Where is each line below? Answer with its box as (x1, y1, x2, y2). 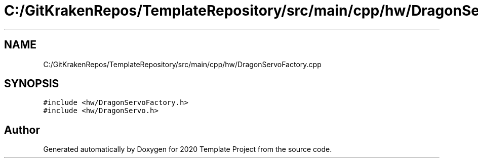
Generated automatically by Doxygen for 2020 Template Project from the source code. (43, 145, 332, 154)
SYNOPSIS (4, 77, 59, 90)
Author (4, 123, 40, 136)
